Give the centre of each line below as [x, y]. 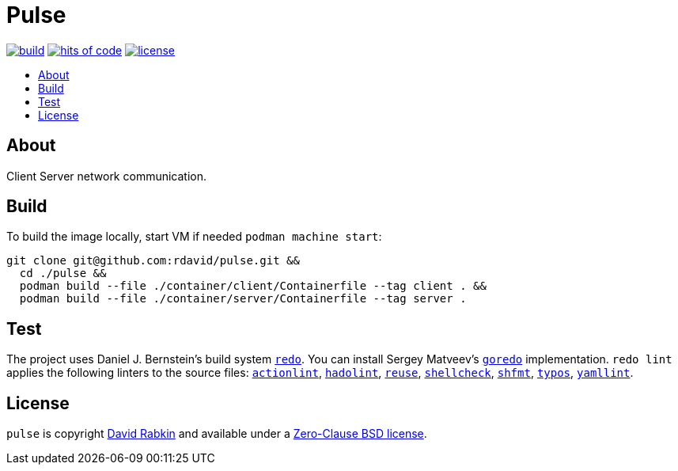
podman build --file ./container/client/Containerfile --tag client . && [253, 286]
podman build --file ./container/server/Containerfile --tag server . [243, 299]
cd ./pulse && [63, 273]
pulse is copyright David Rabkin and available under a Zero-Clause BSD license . [217, 434]
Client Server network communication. [107, 176]
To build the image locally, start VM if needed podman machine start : [194, 237]
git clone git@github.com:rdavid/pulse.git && [153, 261]
